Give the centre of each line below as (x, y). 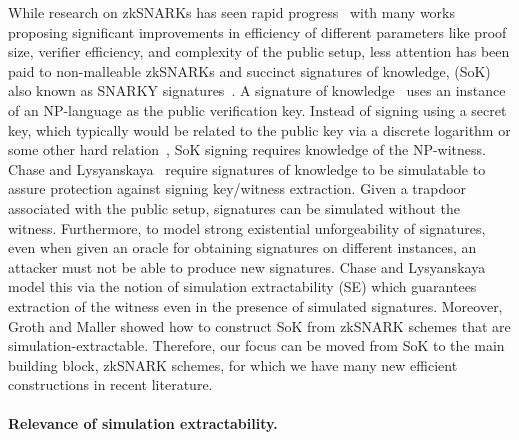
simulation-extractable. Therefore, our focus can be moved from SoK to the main (256, 345)
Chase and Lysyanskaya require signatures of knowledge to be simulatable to (247, 168)
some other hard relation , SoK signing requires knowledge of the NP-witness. (247, 149)
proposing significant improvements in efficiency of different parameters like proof (257, 31)
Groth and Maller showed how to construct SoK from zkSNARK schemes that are (259, 325)
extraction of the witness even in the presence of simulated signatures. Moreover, (255, 305)
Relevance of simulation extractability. (143, 423)
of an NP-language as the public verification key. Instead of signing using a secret (257, 109)
